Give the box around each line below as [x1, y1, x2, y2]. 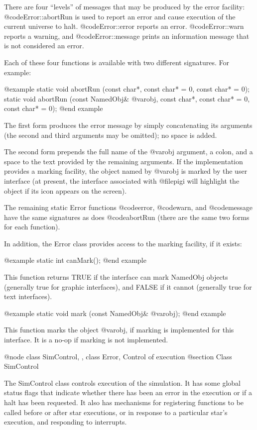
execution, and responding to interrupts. [4, 417, 127, 427]
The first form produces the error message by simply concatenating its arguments [4, 119, 253, 130]
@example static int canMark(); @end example [4, 255, 146, 265]
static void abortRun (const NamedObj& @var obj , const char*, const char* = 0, [4, 93, 250, 104]
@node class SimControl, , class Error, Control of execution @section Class [4, 351, 232, 361]
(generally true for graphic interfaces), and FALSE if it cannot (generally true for [4, 281, 252, 292]
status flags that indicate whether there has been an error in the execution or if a [4, 387, 252, 398]
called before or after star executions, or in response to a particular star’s [4, 407, 228, 417]
